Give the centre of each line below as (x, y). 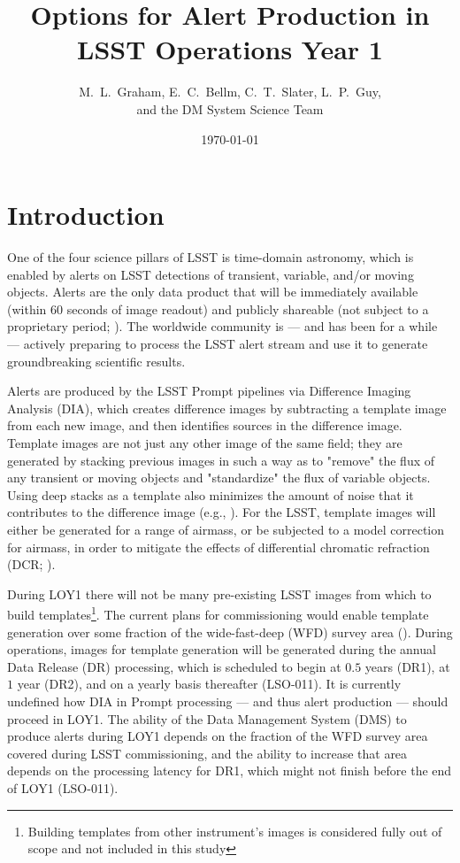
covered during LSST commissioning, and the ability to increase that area (207, 753)
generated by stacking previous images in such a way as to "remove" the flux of (221, 460)
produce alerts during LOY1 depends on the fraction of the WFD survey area (218, 736)
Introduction (86, 215)
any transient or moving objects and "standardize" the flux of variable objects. (219, 478)
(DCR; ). (31, 564)
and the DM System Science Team (230, 108)
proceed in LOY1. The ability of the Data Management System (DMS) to (207, 718)
